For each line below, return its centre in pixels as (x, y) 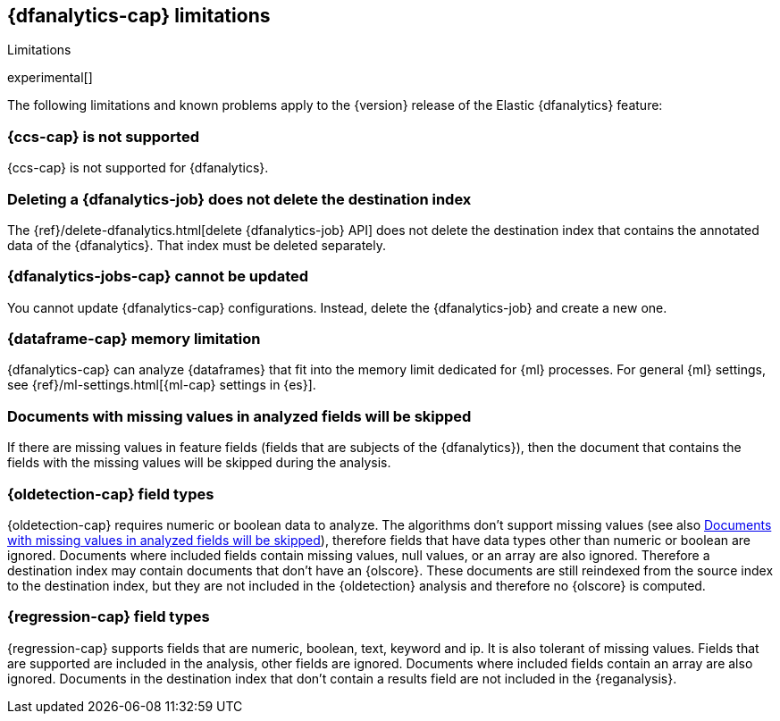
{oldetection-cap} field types (111, 494)
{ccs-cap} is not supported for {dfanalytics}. (138, 168)
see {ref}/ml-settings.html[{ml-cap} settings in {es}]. (162, 385)
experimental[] (50, 78)
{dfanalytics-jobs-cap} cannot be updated (158, 277)
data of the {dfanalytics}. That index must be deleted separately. (197, 245)
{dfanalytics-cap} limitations (139, 16)
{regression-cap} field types (109, 617)
